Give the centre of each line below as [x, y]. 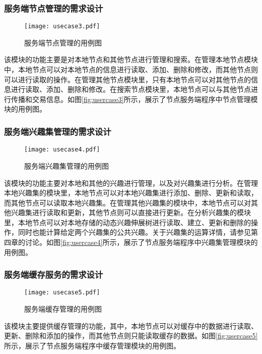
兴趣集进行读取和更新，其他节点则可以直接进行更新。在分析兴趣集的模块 [131, 212]
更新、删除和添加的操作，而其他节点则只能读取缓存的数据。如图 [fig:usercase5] [131, 336]
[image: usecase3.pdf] [62, 27]
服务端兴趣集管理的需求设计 [58, 131]
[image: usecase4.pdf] [62, 150]
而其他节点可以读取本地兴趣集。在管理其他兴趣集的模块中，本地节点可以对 [127, 202]
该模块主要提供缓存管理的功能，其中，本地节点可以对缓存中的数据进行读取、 [131, 325]
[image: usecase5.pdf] [62, 293]
